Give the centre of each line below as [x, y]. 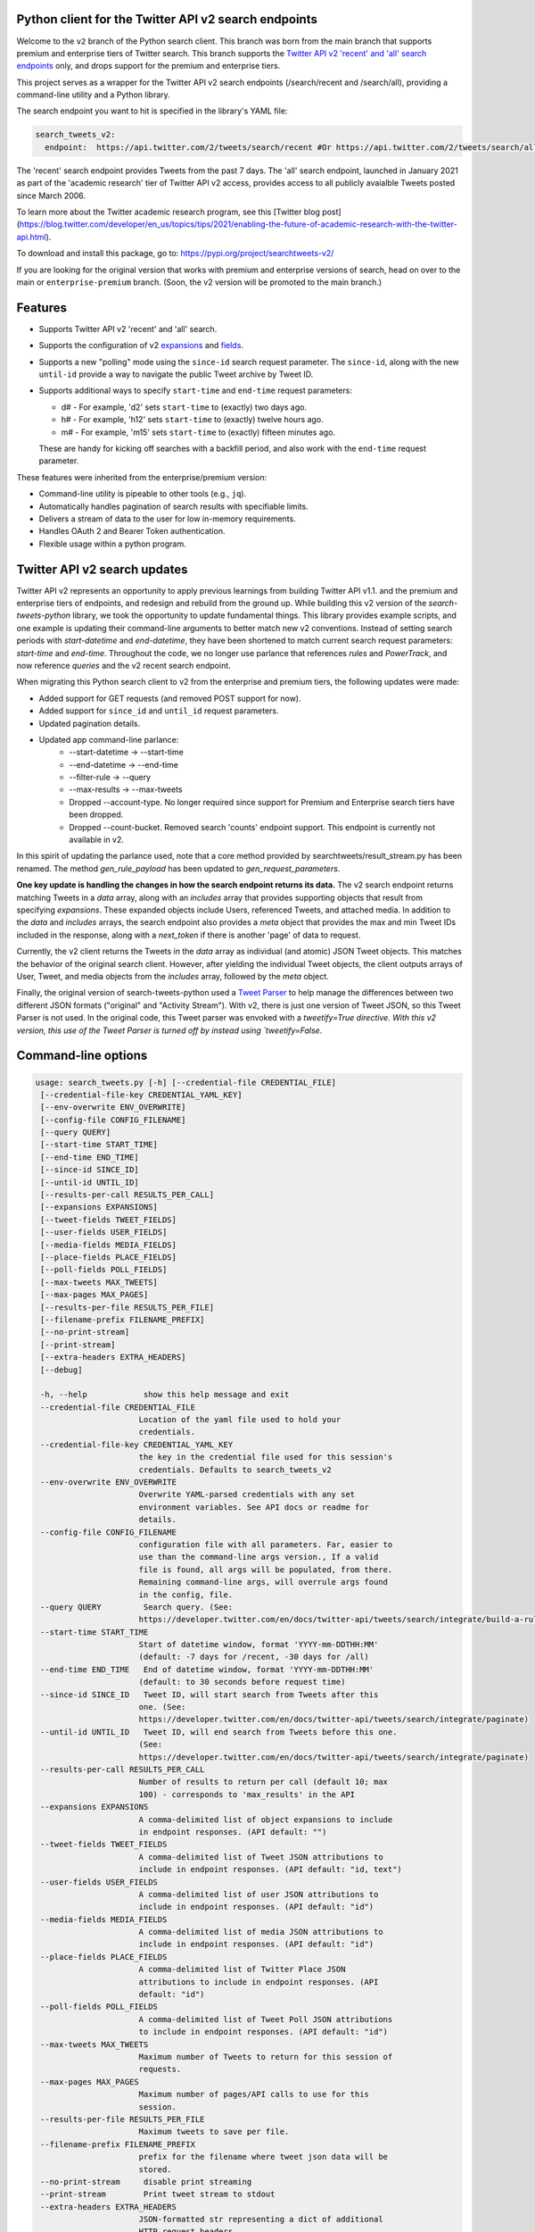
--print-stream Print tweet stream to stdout [158, 2195]
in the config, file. [186, 1595]
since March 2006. [51, 196]
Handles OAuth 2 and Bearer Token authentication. [132, 531]
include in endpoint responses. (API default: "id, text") [271, 1870]
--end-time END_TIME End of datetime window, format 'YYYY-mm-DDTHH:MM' [207, 1669]
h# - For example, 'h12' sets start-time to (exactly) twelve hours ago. [193, 420]
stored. [156, 2169]
